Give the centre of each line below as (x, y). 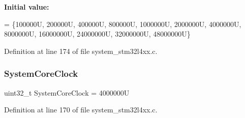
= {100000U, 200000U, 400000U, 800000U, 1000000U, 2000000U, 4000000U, (123, 24)
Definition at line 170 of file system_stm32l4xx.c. (81, 110)
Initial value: (27, 7)
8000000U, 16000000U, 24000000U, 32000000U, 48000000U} (97, 34)
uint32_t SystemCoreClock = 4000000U (67, 92)
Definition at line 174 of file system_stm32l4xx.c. (81, 51)
